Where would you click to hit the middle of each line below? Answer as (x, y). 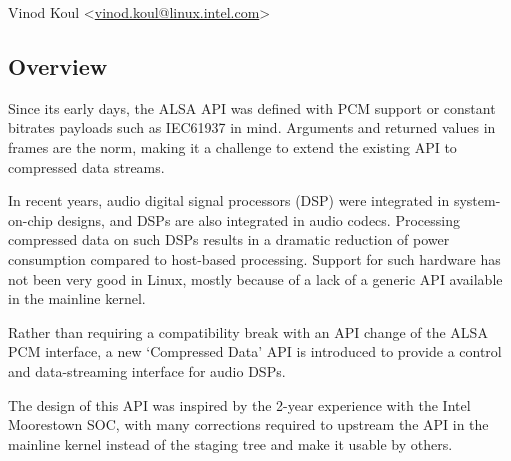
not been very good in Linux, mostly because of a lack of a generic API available (255, 278)
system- (477, 200)
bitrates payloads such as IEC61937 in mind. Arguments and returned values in (252, 127)
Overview (58, 65)
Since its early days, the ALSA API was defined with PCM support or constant (252, 107)
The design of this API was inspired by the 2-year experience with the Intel (239, 404)
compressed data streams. (86, 166)
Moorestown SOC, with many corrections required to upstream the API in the (248, 424)
